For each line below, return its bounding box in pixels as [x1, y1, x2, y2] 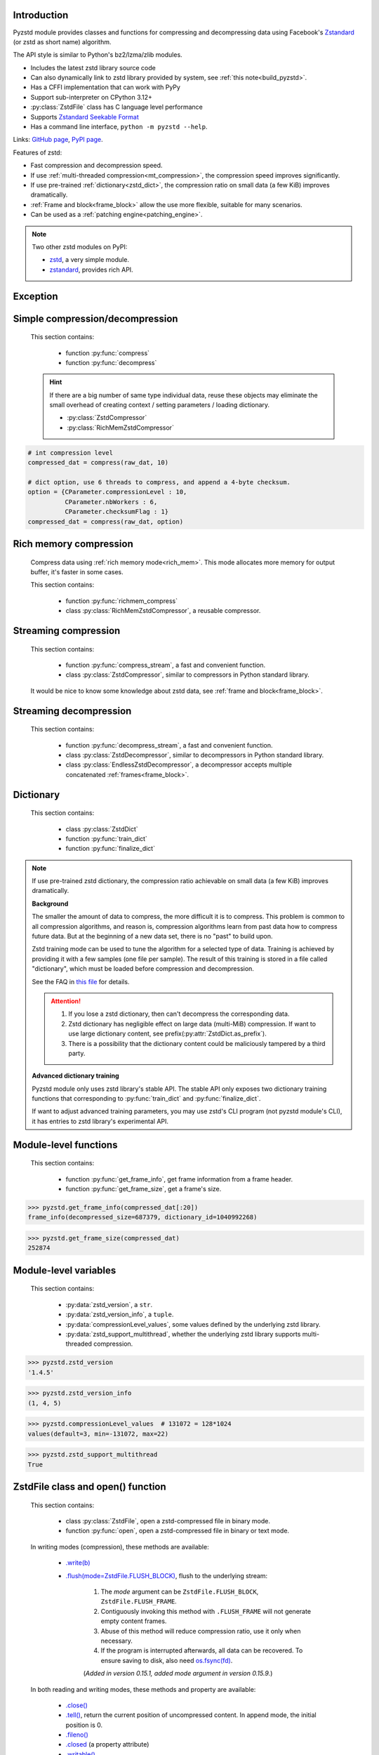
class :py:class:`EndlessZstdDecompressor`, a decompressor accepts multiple [65, 760, 293, 769]
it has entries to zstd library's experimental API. [32, 1117, 168, 1125]
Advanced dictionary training [32, 1071, 119, 1080]
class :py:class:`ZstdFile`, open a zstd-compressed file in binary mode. [65, 1517, 270, 1525]
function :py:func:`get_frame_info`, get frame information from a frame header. [65, 1174, 293, 1183]
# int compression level [27, 449, 114, 456]
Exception [13, 290, 58, 302]
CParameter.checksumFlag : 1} [64, 508, 168, 516]
